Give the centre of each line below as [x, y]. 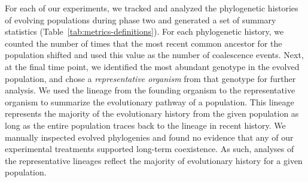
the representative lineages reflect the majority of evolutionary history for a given [154, 160]
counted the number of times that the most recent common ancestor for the [144, 43]
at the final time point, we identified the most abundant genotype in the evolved [152, 66]
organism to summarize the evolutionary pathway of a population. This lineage [150, 101]
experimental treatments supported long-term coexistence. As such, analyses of [150, 149]
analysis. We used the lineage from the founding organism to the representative [150, 90]
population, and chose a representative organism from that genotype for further [150, 78]
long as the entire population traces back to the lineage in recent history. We [145, 125]
